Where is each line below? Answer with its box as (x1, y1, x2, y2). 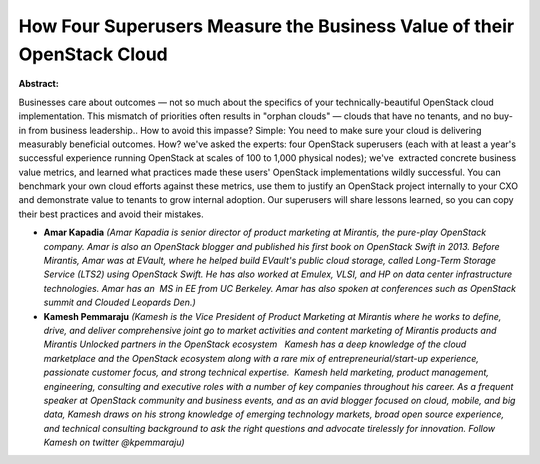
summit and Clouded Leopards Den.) (43, 296, 197, 309)
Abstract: (18, 78, 59, 90)
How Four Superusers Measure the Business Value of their (18, 15, 515, 37)
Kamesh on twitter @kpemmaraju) (43, 436, 185, 449)
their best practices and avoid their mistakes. (18, 208, 204, 220)
